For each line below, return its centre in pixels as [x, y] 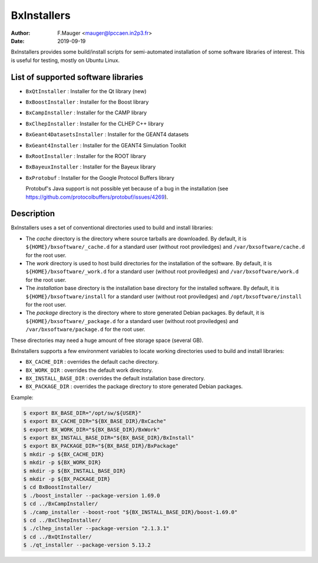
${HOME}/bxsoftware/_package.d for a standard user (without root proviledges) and [132, 321]
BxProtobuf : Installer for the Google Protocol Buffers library [100, 177]
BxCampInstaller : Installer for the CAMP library [86, 113]
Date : [18, 41]
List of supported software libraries [77, 77]
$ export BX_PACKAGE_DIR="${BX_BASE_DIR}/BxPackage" [101, 446]
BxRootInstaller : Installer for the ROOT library [86, 156]
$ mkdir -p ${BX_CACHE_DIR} [64, 454]
